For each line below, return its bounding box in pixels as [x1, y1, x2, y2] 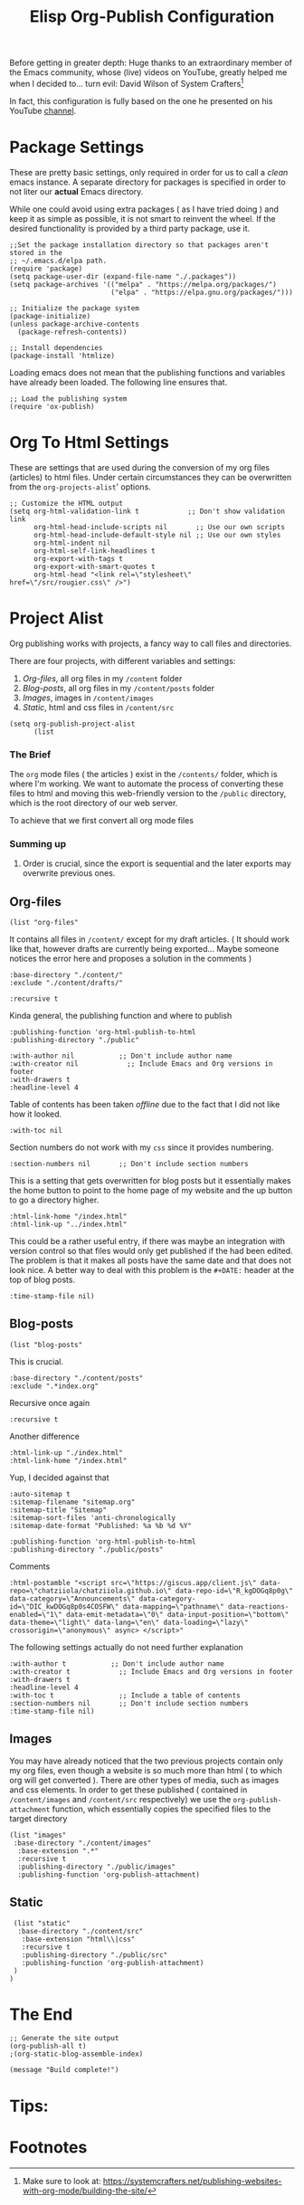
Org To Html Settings [9, 432, 169, 452]
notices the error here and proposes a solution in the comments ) [9, 953, 252, 965]
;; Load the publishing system [9, 394, 128, 404]
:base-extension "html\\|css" [21, 1934, 136, 1944]
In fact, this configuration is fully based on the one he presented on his [9, 95, 273, 106]
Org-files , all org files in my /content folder [22, 672, 183, 684]
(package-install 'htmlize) [9, 351, 116, 360]
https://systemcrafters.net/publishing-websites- [102, 2175, 282, 2186]
